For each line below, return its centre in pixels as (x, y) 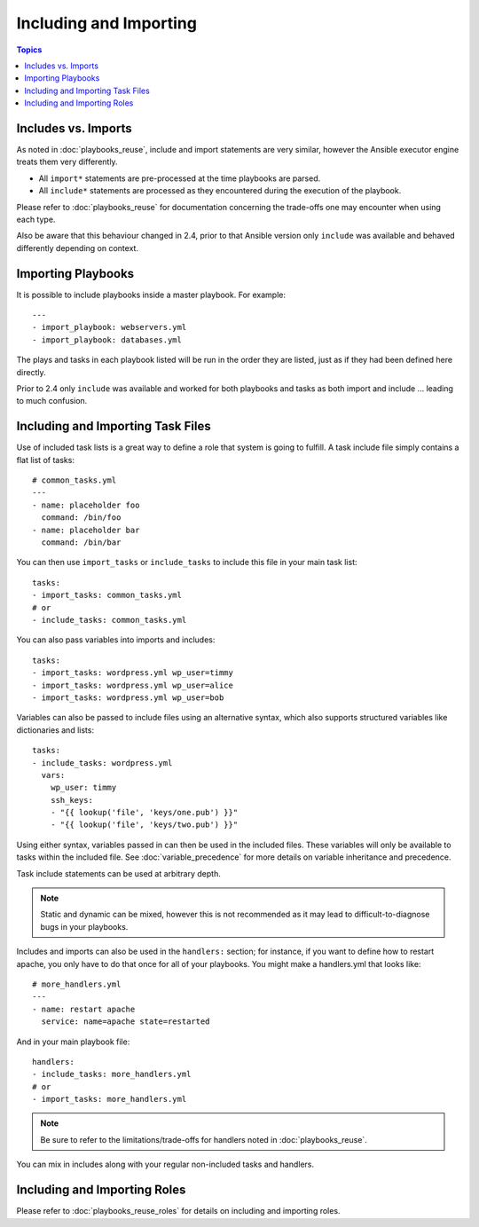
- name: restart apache (84, 1009)
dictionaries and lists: (55, 730)
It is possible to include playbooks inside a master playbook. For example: (151, 295)
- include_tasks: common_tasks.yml (110, 620)
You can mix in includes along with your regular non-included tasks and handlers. (165, 1164)
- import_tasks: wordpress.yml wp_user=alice (133, 685)
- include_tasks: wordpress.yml (102, 763)
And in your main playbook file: (73, 1042)
